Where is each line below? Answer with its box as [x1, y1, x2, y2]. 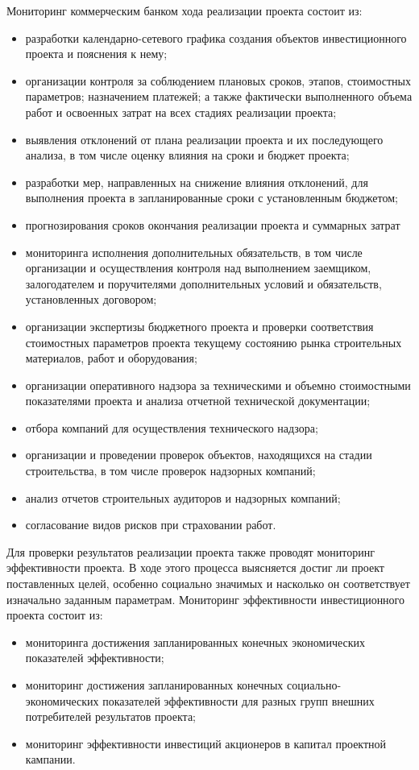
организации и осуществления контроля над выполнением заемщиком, [25, 259, 371, 276]
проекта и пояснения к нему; [25, 45, 168, 62]
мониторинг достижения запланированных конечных [25, 677, 284, 693]
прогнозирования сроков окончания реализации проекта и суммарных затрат [25, 216, 400, 233]
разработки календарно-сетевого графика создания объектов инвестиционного [25, 29, 407, 46]
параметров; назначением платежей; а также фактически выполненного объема [25, 88, 413, 105]
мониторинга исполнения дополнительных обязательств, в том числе [25, 243, 363, 260]
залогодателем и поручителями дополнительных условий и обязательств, [25, 275, 382, 292]
